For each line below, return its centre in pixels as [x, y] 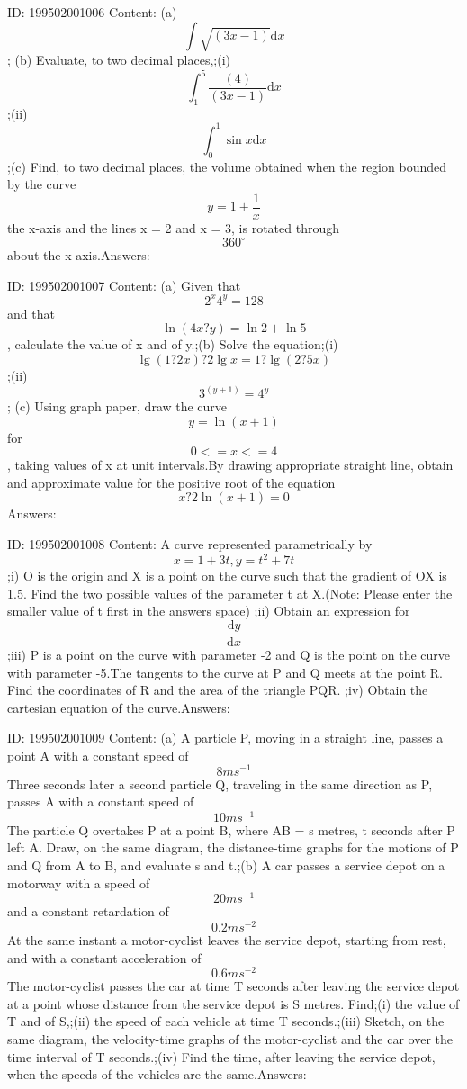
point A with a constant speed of [98, 755]
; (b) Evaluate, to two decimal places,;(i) [119, 59]
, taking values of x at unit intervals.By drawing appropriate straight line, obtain [230, 465]
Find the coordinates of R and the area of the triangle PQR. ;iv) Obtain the [218, 690]
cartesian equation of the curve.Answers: [119, 707]
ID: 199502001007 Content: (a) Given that [124, 285]
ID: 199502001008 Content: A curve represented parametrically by [190, 543]
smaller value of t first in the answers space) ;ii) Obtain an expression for [209, 611]
